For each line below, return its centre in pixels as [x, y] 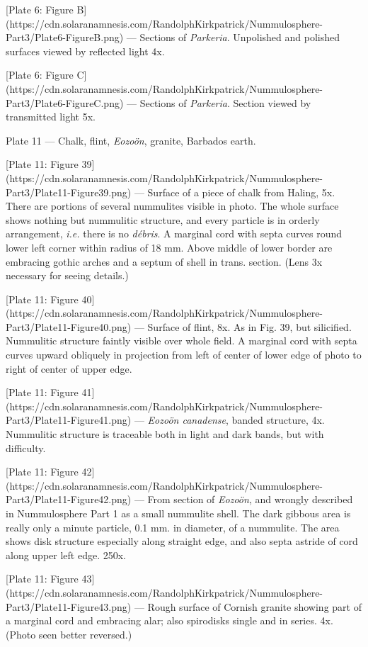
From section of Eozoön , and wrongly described [250, 499]
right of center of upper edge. [69, 368]
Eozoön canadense [186, 420]
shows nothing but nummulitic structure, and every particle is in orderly [163, 219]
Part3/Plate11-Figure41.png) [69, 420]
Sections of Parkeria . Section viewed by [225, 102]
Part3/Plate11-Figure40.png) [69, 326]
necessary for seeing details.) [67, 275]
